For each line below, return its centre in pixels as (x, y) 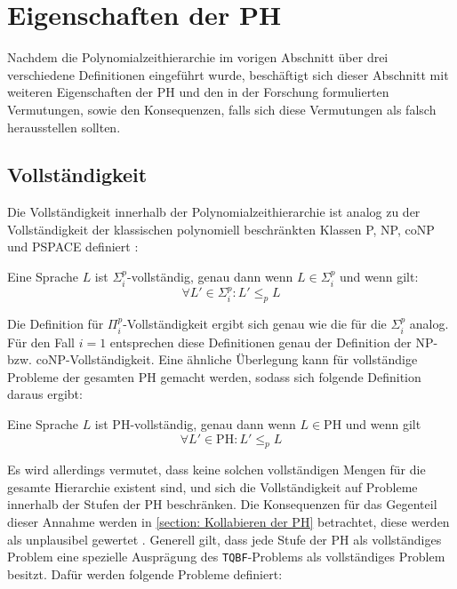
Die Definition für (56, 324)
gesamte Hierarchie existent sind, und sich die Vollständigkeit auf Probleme (212, 486)
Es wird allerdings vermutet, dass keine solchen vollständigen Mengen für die (216, 470)
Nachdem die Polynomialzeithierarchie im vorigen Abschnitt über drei (198, 57)
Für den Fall (41, 342)
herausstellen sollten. (64, 127)
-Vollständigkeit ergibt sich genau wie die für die (255, 324)
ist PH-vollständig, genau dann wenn (195, 423)
